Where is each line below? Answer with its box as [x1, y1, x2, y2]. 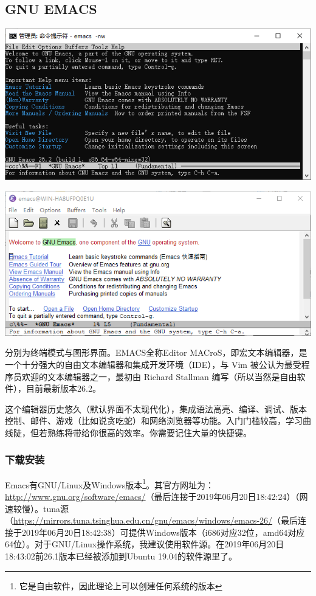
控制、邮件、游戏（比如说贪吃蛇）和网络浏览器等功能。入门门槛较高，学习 [5, 414, 303, 427]
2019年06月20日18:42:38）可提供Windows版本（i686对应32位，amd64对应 [21, 525, 305, 538]
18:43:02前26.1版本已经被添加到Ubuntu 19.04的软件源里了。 [5, 549, 237, 562]
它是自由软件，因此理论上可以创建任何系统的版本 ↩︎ [19, 579, 222, 592]
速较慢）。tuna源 [5, 502, 69, 515]
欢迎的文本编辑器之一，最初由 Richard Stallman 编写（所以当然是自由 [21, 370, 297, 383]
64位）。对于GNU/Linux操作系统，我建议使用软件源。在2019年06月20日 [5, 538, 284, 550]
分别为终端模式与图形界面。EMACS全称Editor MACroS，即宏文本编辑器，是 [5, 346, 307, 359]
